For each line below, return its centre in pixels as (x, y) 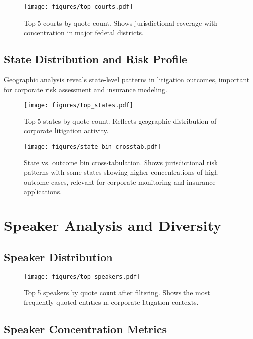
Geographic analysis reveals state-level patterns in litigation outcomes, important (127, 80)
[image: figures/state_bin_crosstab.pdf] (93, 147)
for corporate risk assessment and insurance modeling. (86, 89)
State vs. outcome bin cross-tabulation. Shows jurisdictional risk (121, 162)
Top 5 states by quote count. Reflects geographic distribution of (120, 121)
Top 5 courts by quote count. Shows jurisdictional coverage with (121, 22)
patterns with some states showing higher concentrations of (113, 172)
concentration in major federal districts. (84, 32)
